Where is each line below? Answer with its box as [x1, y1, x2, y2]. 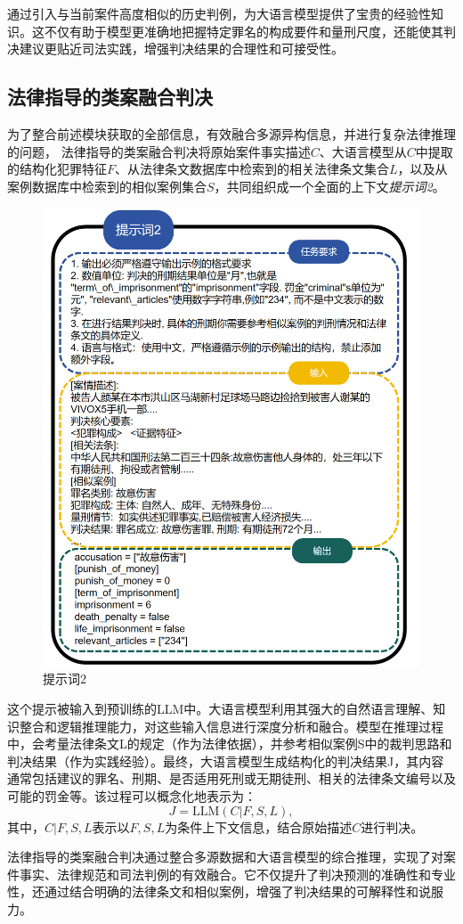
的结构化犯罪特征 [7, 159, 107, 178]
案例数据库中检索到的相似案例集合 [7, 176, 207, 195]
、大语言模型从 [319, 142, 407, 160]
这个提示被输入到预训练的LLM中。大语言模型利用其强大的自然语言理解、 [7, 699, 434, 717]
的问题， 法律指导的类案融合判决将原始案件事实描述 [7, 142, 311, 160]
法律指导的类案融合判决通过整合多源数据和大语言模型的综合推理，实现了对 [7, 847, 443, 866]
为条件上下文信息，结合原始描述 [165, 817, 353, 836]
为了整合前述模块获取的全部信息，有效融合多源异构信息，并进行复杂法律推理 [7, 124, 456, 143]
